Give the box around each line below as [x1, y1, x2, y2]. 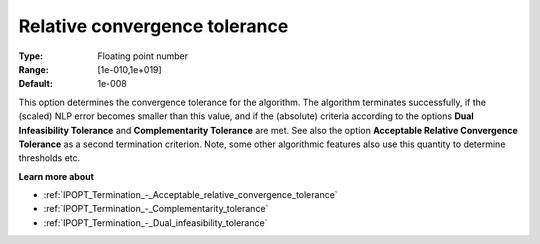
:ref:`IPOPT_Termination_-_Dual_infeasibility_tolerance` [43, 216, 268, 229]
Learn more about [18, 170, 95, 182]
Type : [18, 50, 44, 62]
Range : [18, 63, 49, 75]
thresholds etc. [18, 152, 81, 164]
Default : [18, 78, 54, 90]
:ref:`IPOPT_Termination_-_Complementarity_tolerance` [43, 203, 269, 215]
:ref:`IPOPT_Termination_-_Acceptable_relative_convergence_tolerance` [43, 189, 339, 201]
